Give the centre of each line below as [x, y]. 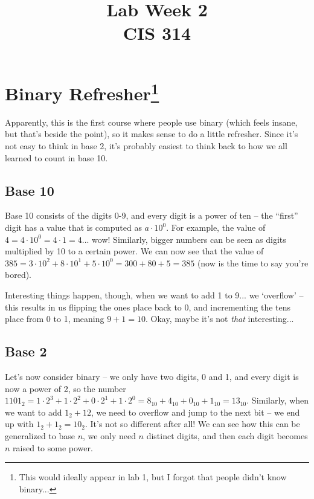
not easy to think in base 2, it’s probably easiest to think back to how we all [146, 146]
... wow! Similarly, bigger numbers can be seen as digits [184, 239]
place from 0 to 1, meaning [55, 319]
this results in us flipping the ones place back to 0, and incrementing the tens [148, 307]
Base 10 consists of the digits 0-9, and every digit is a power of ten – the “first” [152, 215]
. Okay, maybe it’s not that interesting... [219, 319]
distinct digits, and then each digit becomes [227, 435]
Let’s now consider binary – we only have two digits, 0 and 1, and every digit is [152, 376]
